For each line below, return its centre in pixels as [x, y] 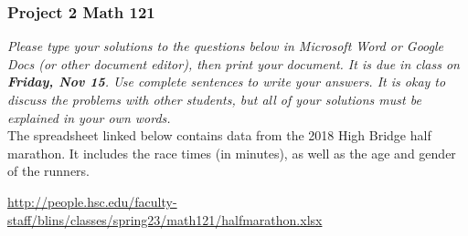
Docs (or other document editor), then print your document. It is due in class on [234, 63]
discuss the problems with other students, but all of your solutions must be [214, 99]
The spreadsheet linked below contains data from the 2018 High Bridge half [219, 135]
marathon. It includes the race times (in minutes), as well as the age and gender [232, 153]
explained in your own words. [89, 117]
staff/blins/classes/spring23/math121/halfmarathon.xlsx [165, 219]
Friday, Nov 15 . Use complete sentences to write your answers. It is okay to [227, 82]
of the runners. [49, 171]
